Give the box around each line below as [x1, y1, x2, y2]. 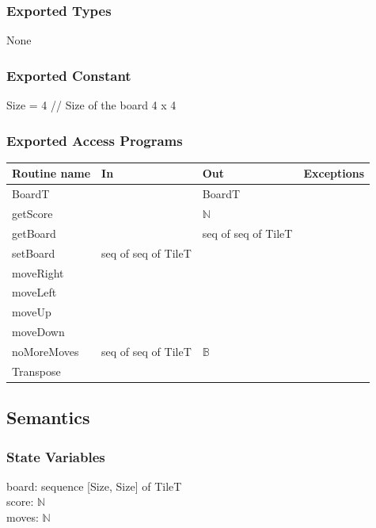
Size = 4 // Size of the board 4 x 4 [6, 97, 177, 113]
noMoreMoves [12, 342, 79, 359]
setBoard [12, 244, 55, 261]
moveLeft [12, 284, 57, 300]
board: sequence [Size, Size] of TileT [6, 477, 182, 494]
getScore [12, 205, 53, 222]
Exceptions [303, 165, 365, 182]
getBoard [12, 224, 56, 241]
